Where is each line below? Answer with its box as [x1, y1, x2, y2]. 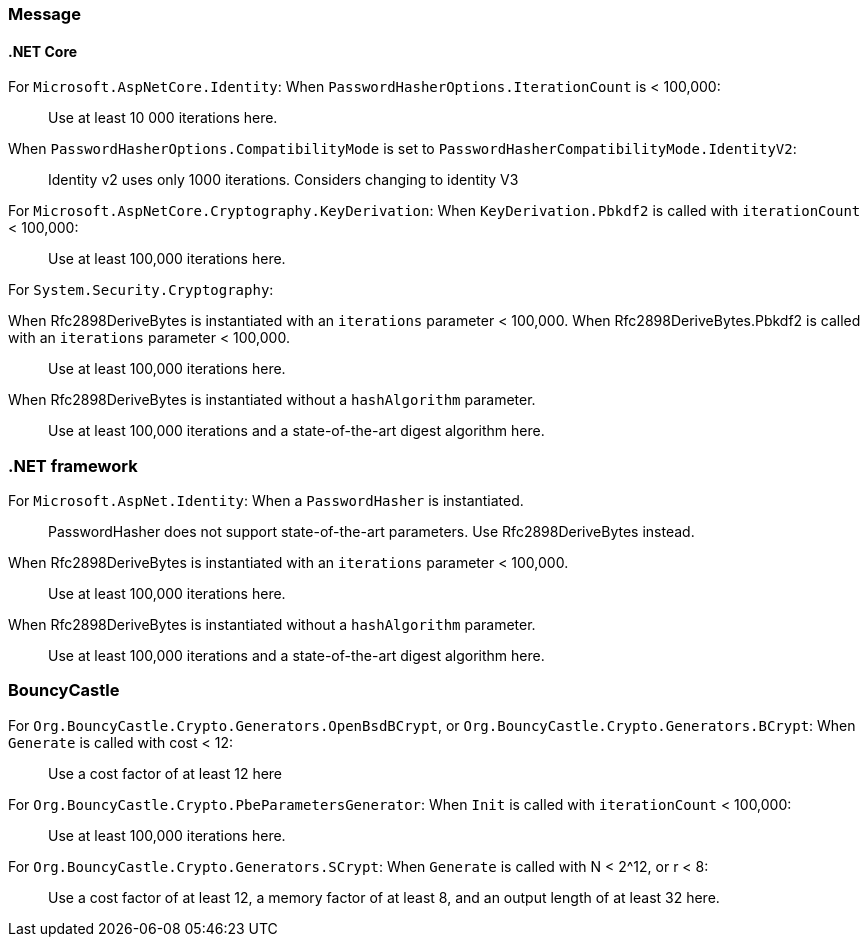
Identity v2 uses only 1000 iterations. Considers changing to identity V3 [48, 171, 519, 189]
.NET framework [8, 455, 138, 476]
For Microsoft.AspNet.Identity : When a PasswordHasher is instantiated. [8, 491, 524, 509]
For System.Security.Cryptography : [8, 281, 274, 299]
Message [8, 4, 81, 24]
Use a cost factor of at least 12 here [48, 764, 283, 782]
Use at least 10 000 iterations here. [48, 109, 278, 127]
